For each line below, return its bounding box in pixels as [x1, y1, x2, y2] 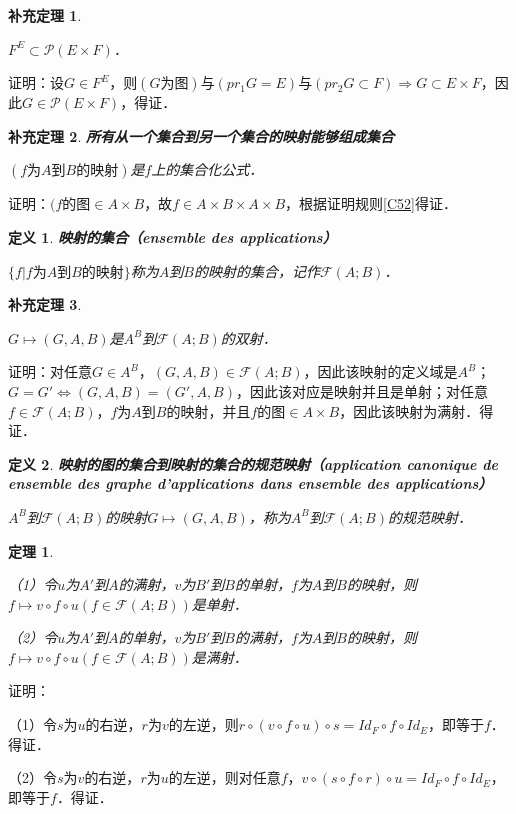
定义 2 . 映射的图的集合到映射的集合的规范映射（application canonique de [8, 453, 498, 474]
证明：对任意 [8, 361, 92, 382]
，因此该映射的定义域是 [303, 361, 458, 382]
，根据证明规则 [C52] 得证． [285, 193, 457, 214]
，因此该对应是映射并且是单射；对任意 [235, 380, 488, 401]
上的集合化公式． [151, 159, 264, 180]
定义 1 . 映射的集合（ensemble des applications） [8, 226, 337, 247]
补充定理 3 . [8, 294, 82, 315]
